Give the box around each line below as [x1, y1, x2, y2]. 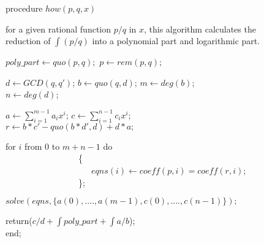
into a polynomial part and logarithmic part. [92, 34, 260, 47]
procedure [6, 2, 43, 14]
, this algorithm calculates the [143, 22, 256, 35]
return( [6, 214, 32, 227]
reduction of [6, 34, 51, 47]
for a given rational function [6, 22, 111, 35]
